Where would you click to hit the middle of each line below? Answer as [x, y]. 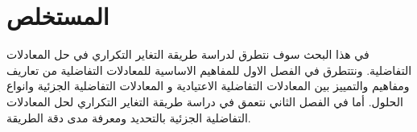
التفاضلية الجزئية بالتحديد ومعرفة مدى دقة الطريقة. [129, 117]
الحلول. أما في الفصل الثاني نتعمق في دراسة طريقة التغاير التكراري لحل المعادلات [205, 101]
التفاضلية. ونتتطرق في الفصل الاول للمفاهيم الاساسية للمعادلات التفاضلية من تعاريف [209, 70]
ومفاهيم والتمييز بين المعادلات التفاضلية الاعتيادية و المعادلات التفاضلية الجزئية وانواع [208, 86]
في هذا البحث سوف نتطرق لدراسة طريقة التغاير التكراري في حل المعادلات [188, 54]
